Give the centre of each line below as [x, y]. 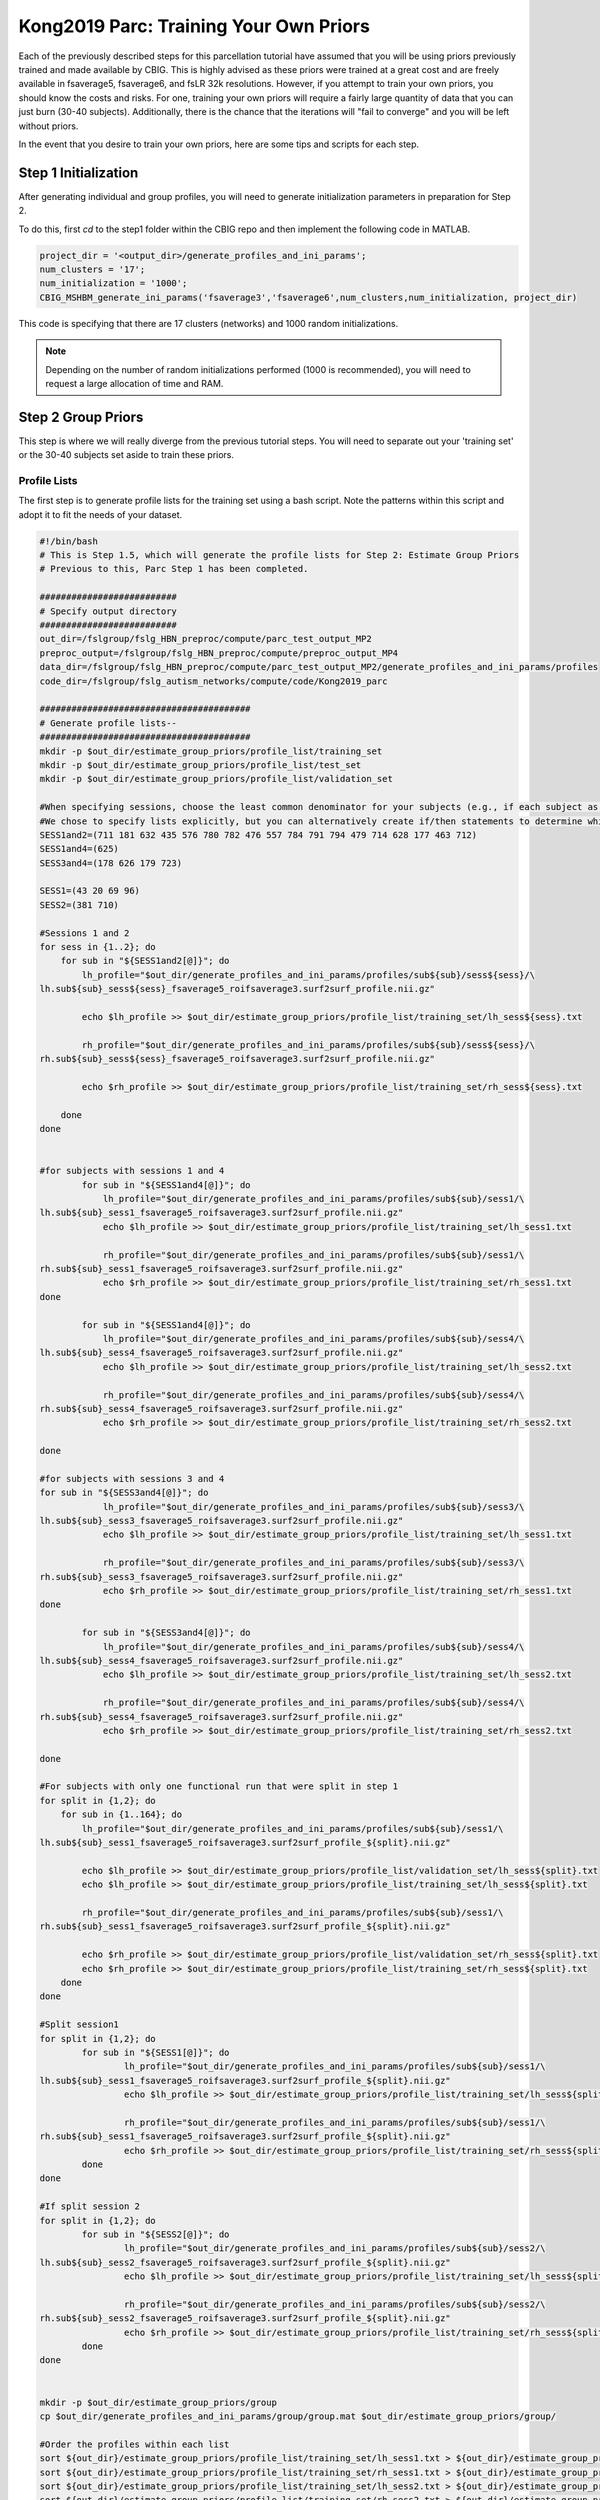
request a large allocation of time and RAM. [134, 383]
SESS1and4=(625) [79, 849]
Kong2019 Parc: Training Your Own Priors [194, 26]
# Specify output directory [108, 611]
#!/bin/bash [69, 541]
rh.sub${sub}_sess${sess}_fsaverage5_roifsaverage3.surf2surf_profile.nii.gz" [237, 1059]
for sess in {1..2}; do [98, 947]
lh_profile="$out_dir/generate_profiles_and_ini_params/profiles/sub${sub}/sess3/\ [313, 1506]
